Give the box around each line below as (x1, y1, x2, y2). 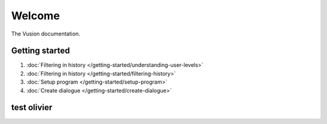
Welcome (11, 9, 60, 22)
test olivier (11, 102, 53, 113)
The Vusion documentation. (11, 30, 81, 37)
